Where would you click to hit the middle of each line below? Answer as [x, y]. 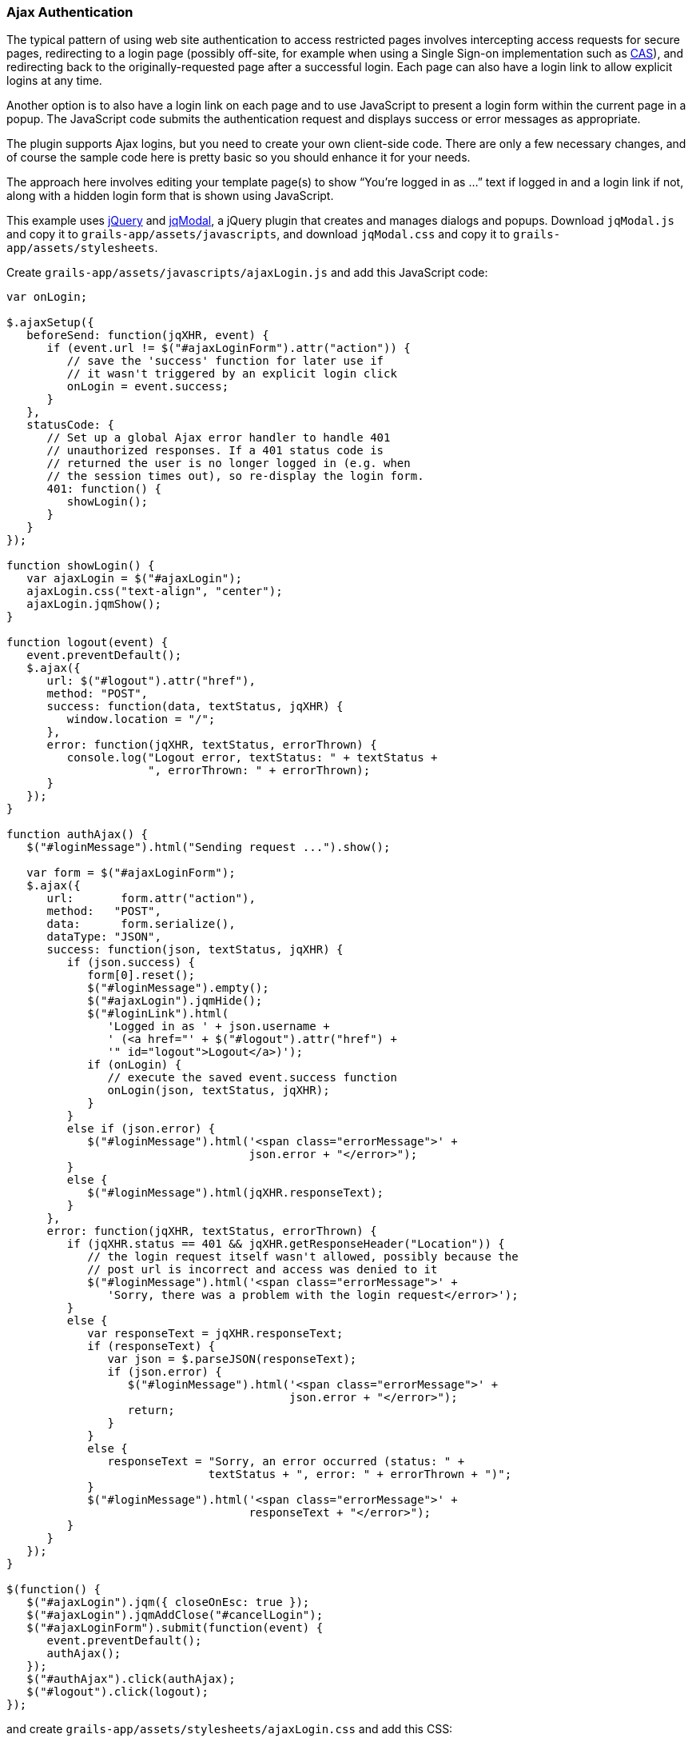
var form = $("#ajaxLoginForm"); [131, 873]
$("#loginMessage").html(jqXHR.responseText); [236, 1193]
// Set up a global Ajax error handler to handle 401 [219, 438]
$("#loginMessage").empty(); [178, 988]
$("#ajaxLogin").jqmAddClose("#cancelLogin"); [175, 1615]
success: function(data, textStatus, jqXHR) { [195, 707]
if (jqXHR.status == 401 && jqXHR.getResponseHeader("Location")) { [286, 1244]
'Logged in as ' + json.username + [219, 1027]
